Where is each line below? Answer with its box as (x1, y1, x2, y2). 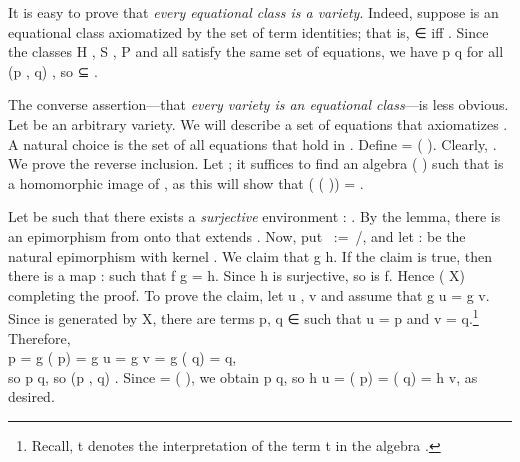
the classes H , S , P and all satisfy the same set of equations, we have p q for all (8, 41, 504, 62)
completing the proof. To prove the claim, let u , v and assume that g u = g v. (8, 284, 490, 305)
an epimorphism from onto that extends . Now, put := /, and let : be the (8, 225, 466, 246)
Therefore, (8, 327, 71, 348)
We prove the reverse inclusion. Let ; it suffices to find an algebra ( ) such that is (8, 153, 504, 174)
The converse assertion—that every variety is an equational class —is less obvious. (8, 94, 509, 115)
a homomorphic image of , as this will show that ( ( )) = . (8, 172, 364, 193)
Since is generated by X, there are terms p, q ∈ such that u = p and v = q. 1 (8, 305, 479, 328)
